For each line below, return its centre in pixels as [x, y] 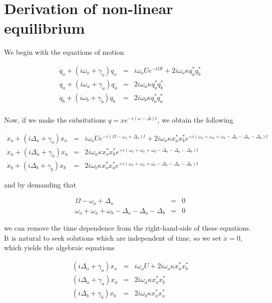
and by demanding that [40, 184]
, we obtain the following [195, 120]
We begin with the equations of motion [64, 52]
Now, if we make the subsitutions [55, 120]
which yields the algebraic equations [59, 247]
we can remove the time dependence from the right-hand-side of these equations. [128, 228]
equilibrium [45, 28]
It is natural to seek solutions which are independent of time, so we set [113, 237]
